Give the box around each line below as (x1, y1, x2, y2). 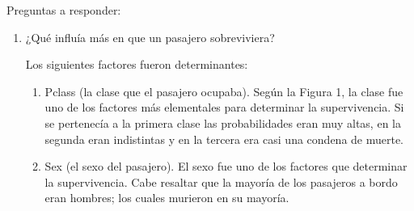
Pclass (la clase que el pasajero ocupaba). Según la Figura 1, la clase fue (44, 82, 403, 99)
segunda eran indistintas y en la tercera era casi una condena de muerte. (44, 130, 404, 147)
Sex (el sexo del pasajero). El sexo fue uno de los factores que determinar (44, 158, 408, 175)
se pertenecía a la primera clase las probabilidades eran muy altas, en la (44, 114, 401, 131)
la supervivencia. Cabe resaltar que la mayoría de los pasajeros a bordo (44, 173, 398, 190)
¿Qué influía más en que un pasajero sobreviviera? (25, 28, 275, 45)
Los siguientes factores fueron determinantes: (25, 56, 248, 73)
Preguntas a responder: (6, 2, 121, 18)
